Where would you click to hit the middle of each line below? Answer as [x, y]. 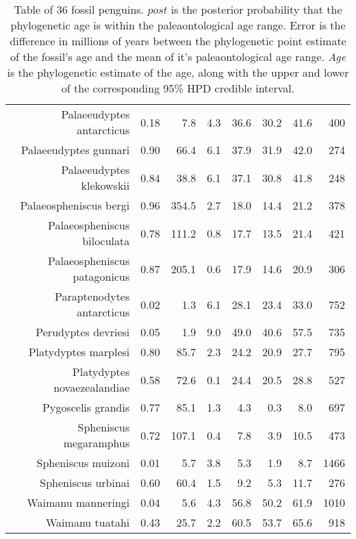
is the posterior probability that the [256, 9]
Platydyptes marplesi [79, 352]
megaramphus [97, 443]
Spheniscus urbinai [85, 482]
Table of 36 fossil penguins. [79, 9]
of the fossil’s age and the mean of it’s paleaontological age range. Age [178, 57]
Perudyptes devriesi [83, 332]
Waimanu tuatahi [88, 522]
